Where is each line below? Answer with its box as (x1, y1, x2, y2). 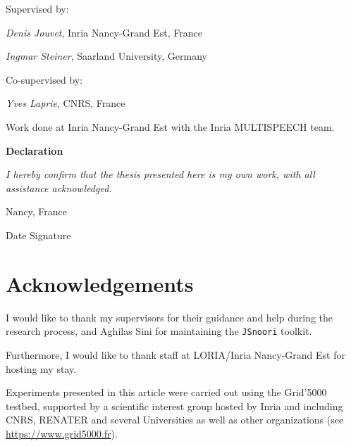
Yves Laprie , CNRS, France (6, 96, 125, 110)
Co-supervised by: (6, 72, 83, 87)
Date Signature (6, 227, 71, 242)
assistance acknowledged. (6, 180, 112, 195)
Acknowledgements (6, 269, 194, 298)
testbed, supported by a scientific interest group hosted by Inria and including (6, 398, 343, 413)
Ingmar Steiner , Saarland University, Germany (6, 49, 207, 63)
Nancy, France (6, 204, 67, 219)
